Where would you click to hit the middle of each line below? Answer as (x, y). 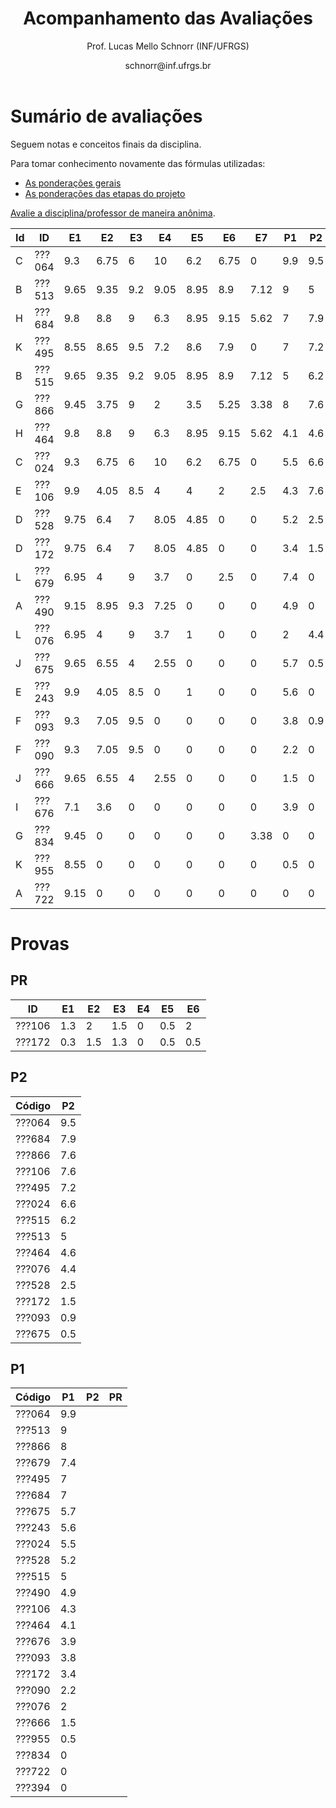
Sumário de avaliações (106, 116)
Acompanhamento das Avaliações (168, 18)
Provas (40, 943)
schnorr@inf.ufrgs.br (168, 65)
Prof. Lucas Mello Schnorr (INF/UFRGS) (168, 46)
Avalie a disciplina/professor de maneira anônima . (113, 213)
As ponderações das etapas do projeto (105, 193)
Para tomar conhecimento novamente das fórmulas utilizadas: (138, 163)
